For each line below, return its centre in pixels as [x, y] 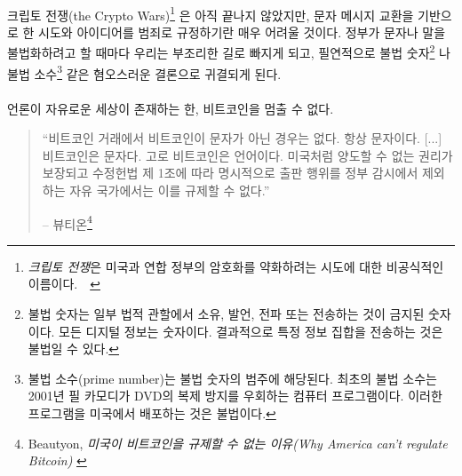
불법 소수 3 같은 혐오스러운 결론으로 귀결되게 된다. [144, 72]
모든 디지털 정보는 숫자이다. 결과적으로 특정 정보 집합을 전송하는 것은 [251, 331]
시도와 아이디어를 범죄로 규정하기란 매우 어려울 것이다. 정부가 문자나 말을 [242, 32]
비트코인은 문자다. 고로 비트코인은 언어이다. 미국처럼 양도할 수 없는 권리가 [247, 155]
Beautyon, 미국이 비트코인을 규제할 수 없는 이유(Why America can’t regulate [238, 443]
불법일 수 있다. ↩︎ [74, 349]
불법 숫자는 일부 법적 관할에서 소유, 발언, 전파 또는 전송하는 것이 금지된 [226, 313]
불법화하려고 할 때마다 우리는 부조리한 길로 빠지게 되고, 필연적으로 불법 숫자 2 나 [229, 52]
